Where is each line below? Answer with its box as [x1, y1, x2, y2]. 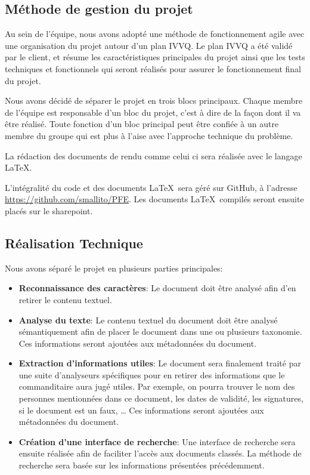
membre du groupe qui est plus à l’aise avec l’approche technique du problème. [5, 129, 293, 141]
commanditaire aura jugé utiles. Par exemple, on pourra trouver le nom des [18, 380, 295, 393]
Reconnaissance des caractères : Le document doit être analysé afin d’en [18, 282, 296, 294]
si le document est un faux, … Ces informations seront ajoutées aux [18, 403, 264, 416]
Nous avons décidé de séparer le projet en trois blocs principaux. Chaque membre [5, 94, 303, 107]
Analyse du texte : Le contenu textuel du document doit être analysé [18, 313, 278, 326]
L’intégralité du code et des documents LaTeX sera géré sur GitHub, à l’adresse [5, 181, 297, 193]
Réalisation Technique [5, 233, 143, 252]
